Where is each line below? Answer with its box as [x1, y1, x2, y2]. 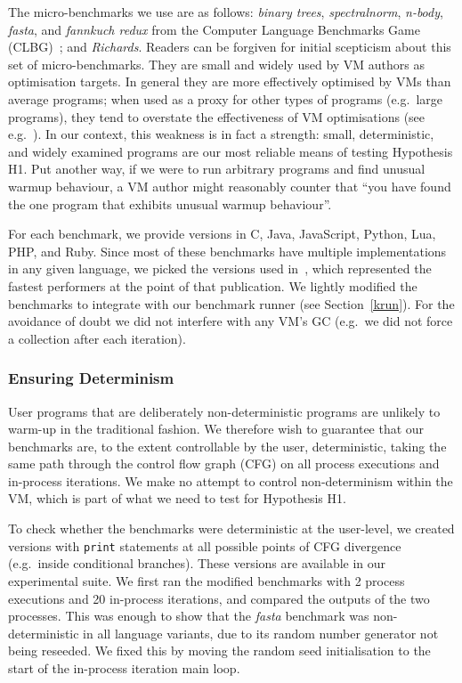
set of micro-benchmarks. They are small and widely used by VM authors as [8, 54, 426, 73]
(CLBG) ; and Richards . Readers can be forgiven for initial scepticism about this [8, 37, 451, 56]
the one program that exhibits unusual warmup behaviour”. [8, 194, 332, 213]
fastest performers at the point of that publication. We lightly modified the [8, 276, 417, 295]
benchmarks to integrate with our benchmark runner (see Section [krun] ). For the [8, 294, 455, 313]
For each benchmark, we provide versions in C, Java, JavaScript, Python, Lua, [8, 224, 436, 243]
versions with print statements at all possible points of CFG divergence [8, 536, 401, 555]
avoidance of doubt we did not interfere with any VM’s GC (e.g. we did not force [8, 312, 453, 330]
